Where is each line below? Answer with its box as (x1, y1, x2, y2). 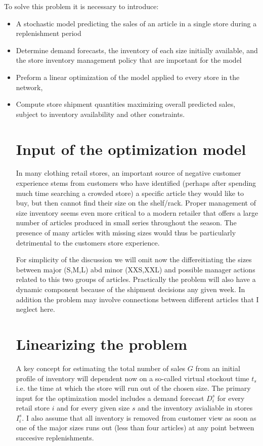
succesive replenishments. (16, 432, 94, 443)
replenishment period (16, 28, 81, 38)
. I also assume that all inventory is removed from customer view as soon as (22, 412, 256, 423)
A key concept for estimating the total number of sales (16, 362, 186, 373)
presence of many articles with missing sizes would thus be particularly (16, 227, 236, 238)
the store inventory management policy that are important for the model (16, 55, 242, 65)
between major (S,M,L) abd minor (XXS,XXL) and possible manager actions (16, 264, 255, 274)
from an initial (195, 362, 240, 373)
